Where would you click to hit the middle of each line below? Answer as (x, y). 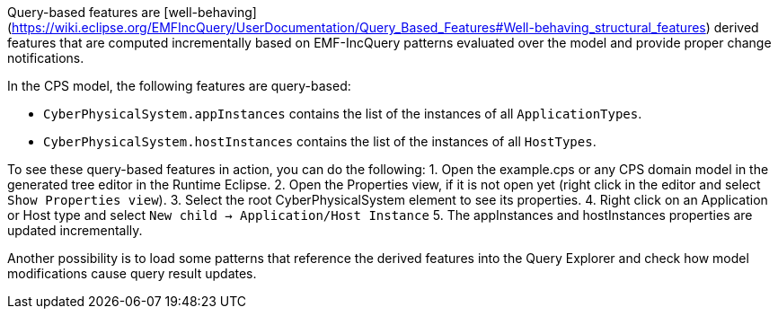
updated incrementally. (75, 230)
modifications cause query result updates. (132, 273)
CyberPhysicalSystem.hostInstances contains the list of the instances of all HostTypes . (320, 141)
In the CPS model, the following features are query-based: (179, 86)
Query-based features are (84, 12)
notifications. (46, 58)
